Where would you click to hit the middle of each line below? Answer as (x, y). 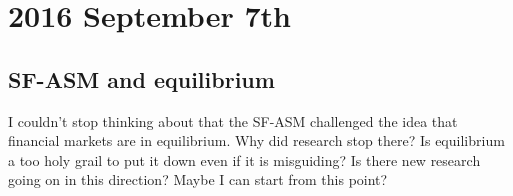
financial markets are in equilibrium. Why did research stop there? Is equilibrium (256, 140)
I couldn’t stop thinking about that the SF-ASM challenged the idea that (233, 120)
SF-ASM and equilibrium (141, 78)
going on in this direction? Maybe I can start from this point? (198, 179)
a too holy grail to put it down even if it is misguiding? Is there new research (244, 159)
